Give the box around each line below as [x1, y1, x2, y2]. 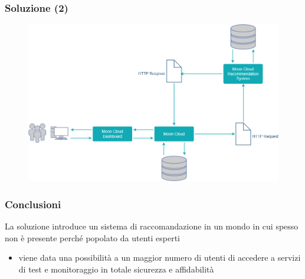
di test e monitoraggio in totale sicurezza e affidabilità [18, 262, 214, 275]
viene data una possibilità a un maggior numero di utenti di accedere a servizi [18, 251, 301, 264]
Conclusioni [5, 196, 61, 211]
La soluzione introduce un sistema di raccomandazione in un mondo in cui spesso [5, 220, 299, 232]
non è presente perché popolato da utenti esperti [5, 231, 180, 244]
